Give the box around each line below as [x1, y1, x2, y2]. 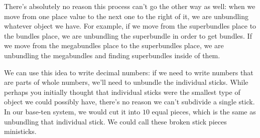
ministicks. [4, 126, 37, 136]
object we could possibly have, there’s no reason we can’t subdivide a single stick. [4, 96, 255, 107]
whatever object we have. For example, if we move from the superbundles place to [4, 21, 256, 31]
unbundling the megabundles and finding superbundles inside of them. [4, 50, 220, 60]
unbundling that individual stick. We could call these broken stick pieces [4, 116, 227, 126]
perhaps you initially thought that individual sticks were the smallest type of [4, 86, 240, 97]
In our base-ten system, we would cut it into [4, 106, 141, 116]
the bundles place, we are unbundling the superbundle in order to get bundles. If [4, 30, 252, 41]
